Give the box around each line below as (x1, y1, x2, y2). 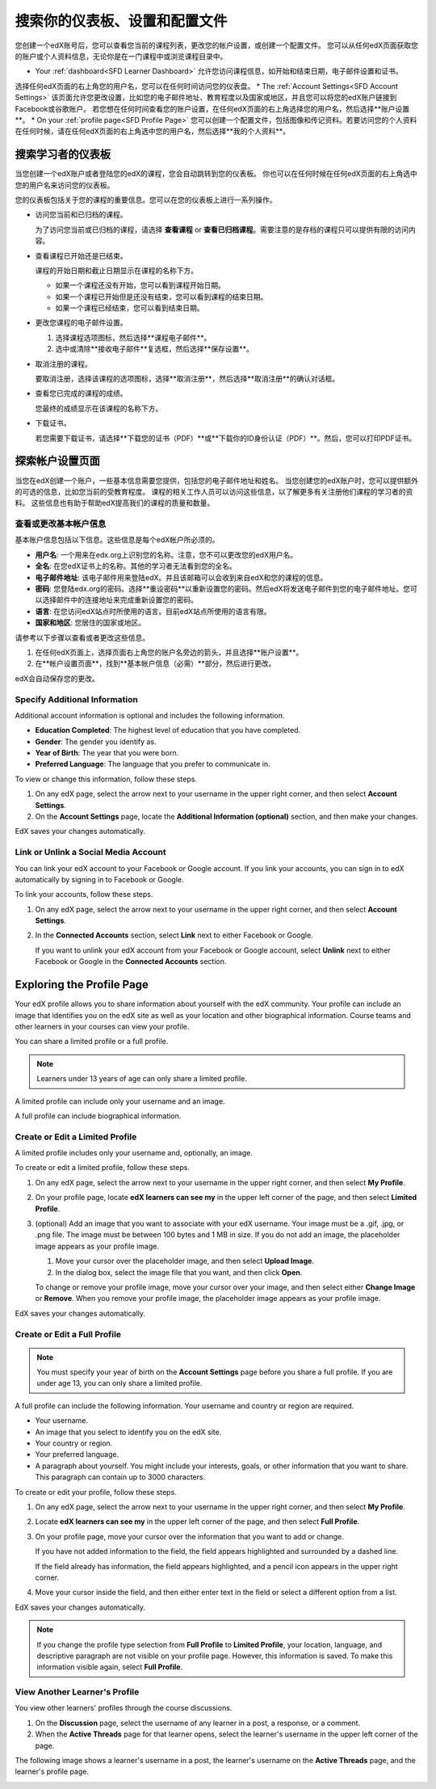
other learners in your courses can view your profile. (15, 1021, 190, 1031)
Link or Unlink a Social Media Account (15, 847, 166, 858)
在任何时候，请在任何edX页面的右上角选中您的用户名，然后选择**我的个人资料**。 (15, 126, 291, 137)
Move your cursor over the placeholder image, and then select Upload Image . (55, 1257, 315, 1266)
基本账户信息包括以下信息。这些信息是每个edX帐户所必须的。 (15, 535, 220, 545)
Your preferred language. (35, 1450, 119, 1459)
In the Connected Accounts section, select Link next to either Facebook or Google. (35, 930, 314, 941)
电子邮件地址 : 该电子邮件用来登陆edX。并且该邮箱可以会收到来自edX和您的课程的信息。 (35, 572, 328, 582)
